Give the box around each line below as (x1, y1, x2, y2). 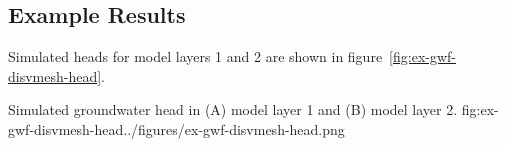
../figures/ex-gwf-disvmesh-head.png (123, 118, 345, 139)
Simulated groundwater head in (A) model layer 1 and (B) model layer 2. (8, 99, 458, 120)
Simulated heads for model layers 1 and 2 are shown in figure (8, 46, 383, 67)
